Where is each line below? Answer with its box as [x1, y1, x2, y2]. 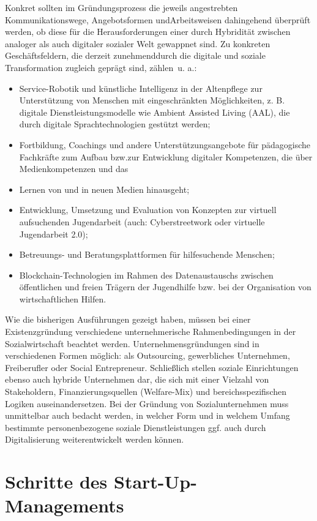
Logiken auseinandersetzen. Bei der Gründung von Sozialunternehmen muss [5, 397, 289, 410]
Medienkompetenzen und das [19, 162, 129, 175]
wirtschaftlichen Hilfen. [19, 292, 106, 305]
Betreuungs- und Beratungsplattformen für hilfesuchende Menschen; [19, 248, 275, 261]
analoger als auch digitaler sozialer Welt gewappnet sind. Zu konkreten [5, 37, 270, 50]
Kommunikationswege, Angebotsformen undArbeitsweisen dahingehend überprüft [5, 13, 311, 26]
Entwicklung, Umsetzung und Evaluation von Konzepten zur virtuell [19, 203, 277, 216]
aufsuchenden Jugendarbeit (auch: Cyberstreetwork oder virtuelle [19, 215, 265, 228]
